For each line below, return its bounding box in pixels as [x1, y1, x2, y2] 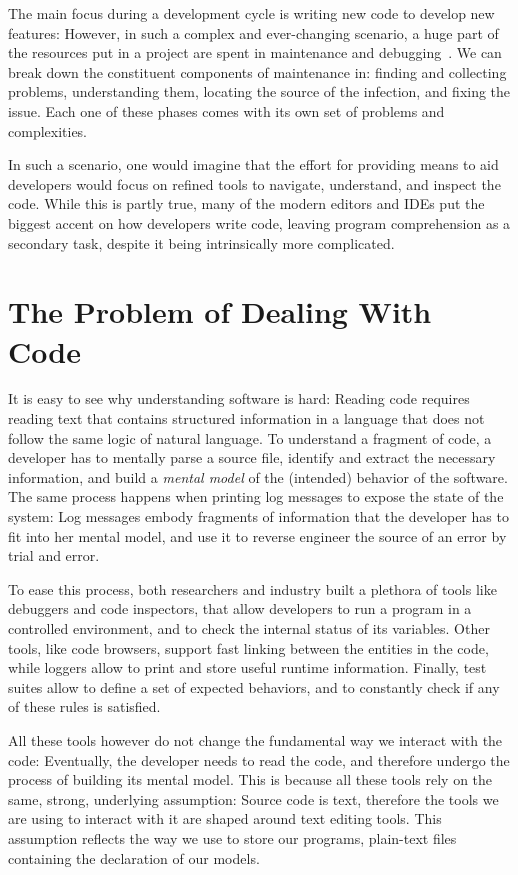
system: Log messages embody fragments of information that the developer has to [8, 506, 509, 526]
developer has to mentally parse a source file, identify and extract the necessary [8, 447, 496, 468]
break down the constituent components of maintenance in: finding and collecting [8, 61, 507, 82]
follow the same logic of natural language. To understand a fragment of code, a [8, 427, 492, 448]
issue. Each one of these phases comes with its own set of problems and [8, 100, 445, 121]
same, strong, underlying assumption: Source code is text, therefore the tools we [8, 788, 499, 809]
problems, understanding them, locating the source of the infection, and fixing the [8, 81, 511, 102]
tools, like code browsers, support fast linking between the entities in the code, [8, 637, 489, 658]
